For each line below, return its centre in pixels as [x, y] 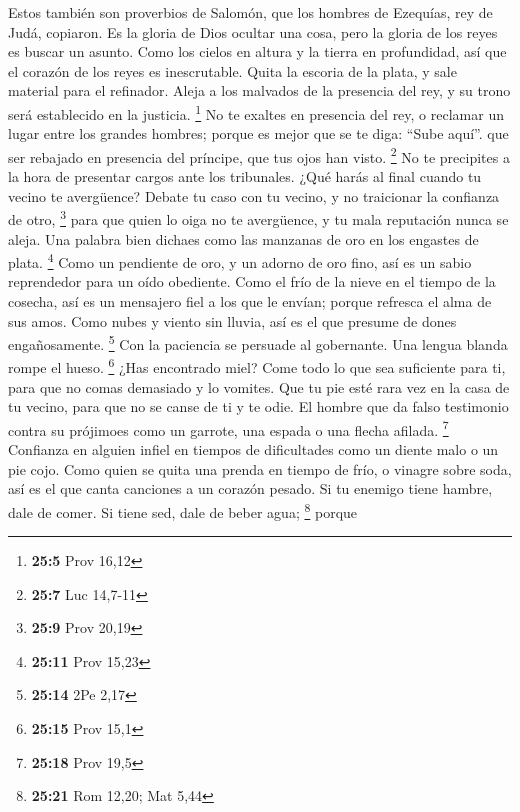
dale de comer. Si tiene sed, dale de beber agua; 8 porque [183, 510]
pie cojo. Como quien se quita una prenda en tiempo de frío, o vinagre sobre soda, [260, 468]
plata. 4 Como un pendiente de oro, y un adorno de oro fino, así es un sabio [240, 260]
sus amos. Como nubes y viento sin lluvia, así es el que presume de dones [232, 320]
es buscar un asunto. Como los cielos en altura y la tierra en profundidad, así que [257, 51]
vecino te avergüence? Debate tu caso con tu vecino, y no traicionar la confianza [254, 195]
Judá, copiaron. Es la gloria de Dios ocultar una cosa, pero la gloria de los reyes [253, 31]
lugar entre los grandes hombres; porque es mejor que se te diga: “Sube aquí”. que [258, 133]
